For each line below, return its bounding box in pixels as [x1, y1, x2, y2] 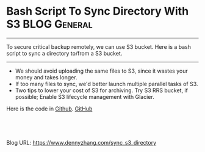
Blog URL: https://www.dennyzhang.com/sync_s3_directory [6, 139, 157, 146]
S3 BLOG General [6, 17, 93, 31]
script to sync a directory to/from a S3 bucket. [6, 49, 123, 57]
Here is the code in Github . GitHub [6, 105, 93, 112]
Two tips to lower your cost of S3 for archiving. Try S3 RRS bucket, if [15, 87, 188, 94]
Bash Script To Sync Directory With [6, 4, 189, 18]
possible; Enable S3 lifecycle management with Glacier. [15, 93, 154, 100]
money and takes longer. [15, 73, 77, 81]
